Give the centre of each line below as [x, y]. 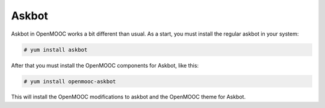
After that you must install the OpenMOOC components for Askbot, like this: [105, 65]
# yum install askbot [56, 49]
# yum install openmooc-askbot [70, 81]
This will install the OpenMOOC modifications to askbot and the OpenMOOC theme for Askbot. [128, 97]
